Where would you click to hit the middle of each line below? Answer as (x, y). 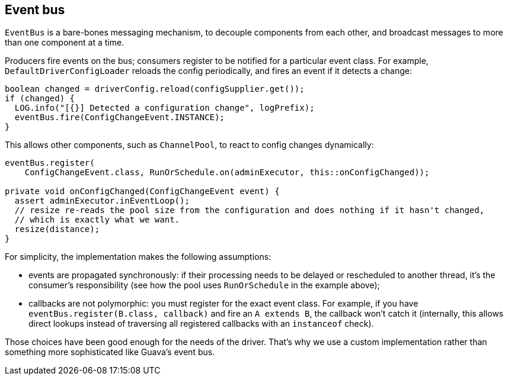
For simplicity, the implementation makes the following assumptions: (138, 257)
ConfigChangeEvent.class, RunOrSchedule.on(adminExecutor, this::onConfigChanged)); (227, 173)
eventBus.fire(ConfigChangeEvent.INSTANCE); (119, 117)
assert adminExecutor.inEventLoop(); (102, 201)
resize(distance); (57, 229)
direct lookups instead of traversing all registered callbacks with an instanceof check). (201, 324)
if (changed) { (40, 99)
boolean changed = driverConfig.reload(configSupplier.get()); (155, 89)
